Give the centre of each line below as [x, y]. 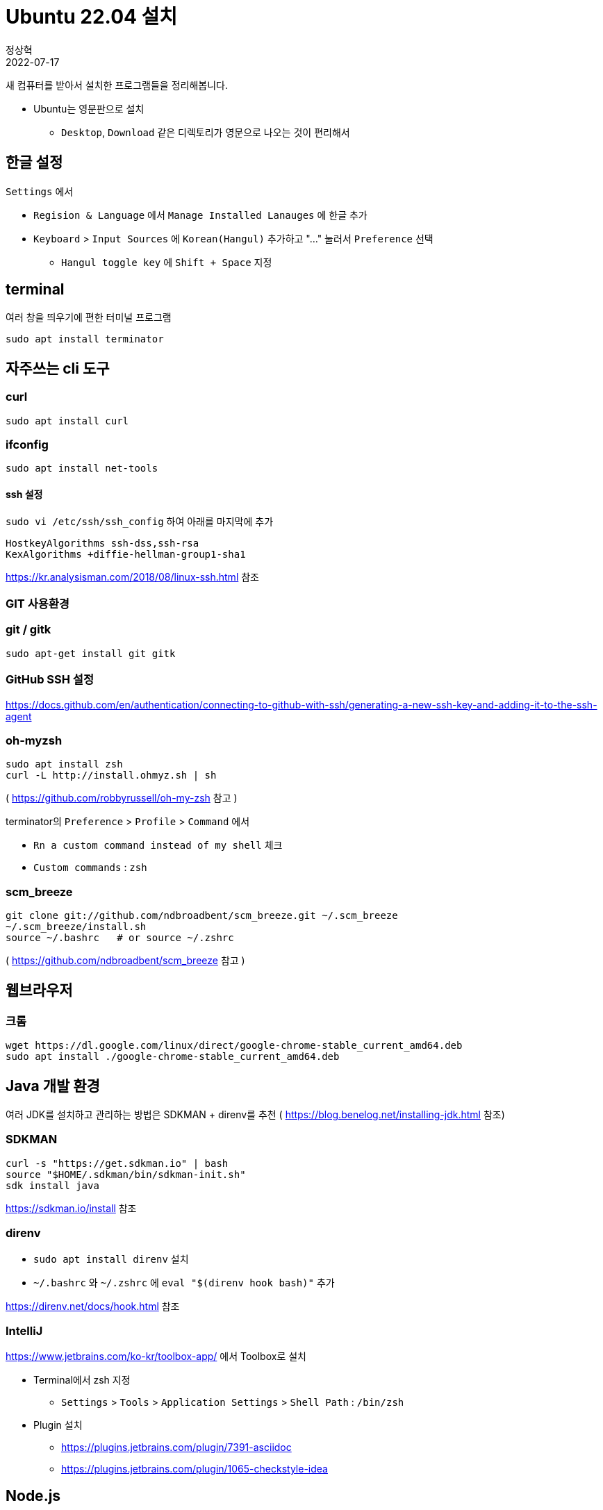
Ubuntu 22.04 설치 [92, 17]
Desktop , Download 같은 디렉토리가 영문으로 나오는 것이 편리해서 [206, 132]
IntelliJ [24, 1330]
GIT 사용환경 [38, 604]
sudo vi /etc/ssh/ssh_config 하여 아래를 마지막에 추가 [140, 521]
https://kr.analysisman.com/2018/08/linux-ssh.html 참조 [132, 576]
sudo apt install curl [67, 421]
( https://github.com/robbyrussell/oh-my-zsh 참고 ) [122, 798]
